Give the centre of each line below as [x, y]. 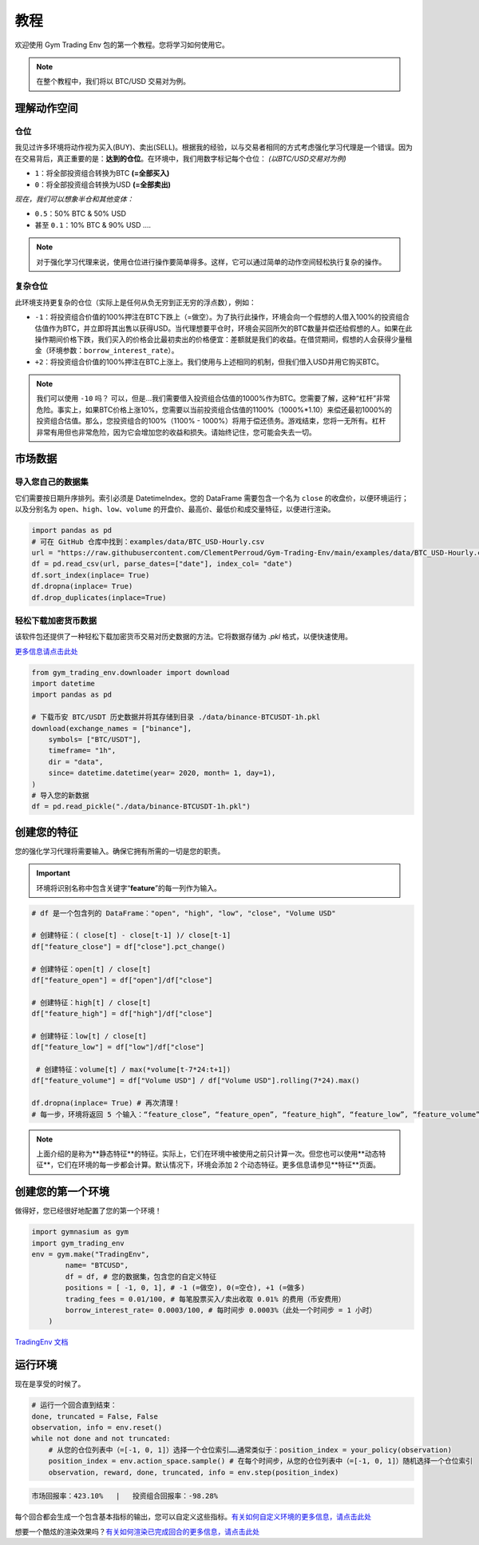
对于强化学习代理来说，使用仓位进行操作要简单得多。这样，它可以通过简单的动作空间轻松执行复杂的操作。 [211, 262]
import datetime [63, 684]
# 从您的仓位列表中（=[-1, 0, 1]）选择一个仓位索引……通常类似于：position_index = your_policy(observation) [250, 1450]
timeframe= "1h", [82, 751]
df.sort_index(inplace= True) [91, 575]
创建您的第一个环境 [62, 1192]
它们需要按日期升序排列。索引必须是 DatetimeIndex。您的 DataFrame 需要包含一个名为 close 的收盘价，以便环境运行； [212, 498]
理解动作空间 [46, 108]
